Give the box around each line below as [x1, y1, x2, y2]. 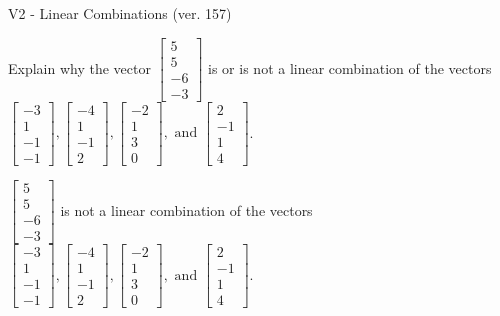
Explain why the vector [8, 57, 151, 78]
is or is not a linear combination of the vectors [208, 57, 492, 78]
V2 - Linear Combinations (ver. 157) [8, 3, 232, 23]
